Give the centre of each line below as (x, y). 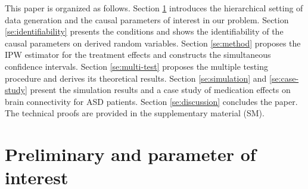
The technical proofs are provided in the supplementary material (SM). (135, 113)
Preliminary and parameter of (130, 154)
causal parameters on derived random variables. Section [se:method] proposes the (153, 43)
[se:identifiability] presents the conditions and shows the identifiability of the (144, 31)
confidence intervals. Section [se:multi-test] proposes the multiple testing (136, 66)
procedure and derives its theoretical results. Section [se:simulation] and (136, 78)
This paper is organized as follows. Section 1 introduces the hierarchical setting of (154, 8)
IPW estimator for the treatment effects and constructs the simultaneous (138, 55)
